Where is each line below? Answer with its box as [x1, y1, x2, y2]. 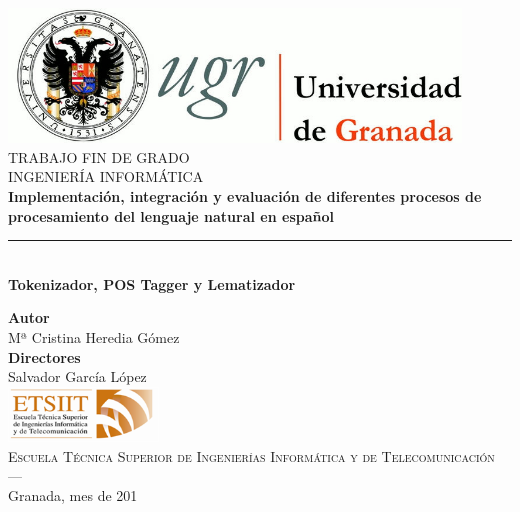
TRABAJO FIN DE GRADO [8, 146, 190, 167]
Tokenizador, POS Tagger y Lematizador [8, 273, 296, 294]
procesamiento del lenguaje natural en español [8, 205, 335, 226]
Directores [8, 346, 81, 367]
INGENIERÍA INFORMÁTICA [8, 166, 204, 187]
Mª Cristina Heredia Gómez [8, 326, 180, 347]
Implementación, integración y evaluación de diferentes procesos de [8, 185, 482, 206]
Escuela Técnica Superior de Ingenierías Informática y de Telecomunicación [8, 445, 495, 466]
